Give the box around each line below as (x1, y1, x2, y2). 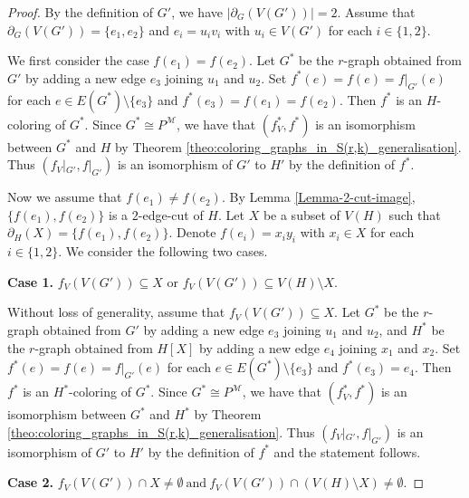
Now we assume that (7, 187, 122, 206)
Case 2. (7, 473, 54, 492)
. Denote (168, 223, 216, 242)
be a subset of (263, 205, 340, 224)
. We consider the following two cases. (58, 242, 268, 261)
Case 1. (7, 272, 54, 291)
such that (388, 205, 441, 224)
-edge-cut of (138, 205, 204, 224)
